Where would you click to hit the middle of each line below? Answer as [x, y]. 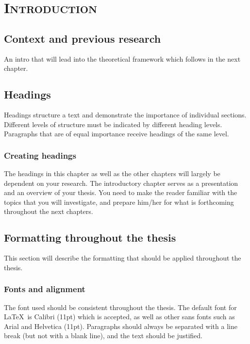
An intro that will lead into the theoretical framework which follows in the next [122, 58]
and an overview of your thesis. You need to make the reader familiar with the [121, 192]
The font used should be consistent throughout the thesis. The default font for [120, 307]
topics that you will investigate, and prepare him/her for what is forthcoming [119, 202]
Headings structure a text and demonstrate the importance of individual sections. [125, 114]
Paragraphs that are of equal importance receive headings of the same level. [117, 134]
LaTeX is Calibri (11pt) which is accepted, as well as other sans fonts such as [119, 317]
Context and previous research [83, 38]
